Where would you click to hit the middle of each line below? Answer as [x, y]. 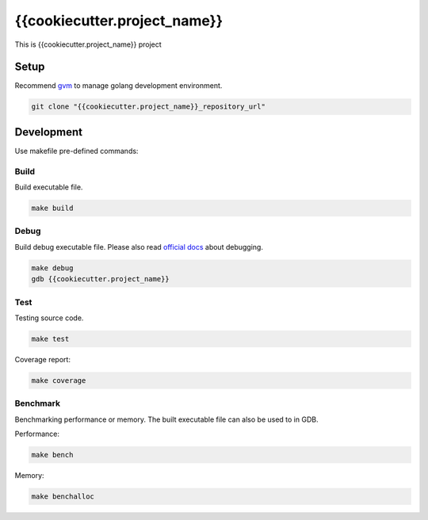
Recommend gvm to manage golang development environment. [118, 86]
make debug [52, 268]
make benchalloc [63, 496]
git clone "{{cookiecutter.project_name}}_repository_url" [148, 107]
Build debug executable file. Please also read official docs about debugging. [139, 247]
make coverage [59, 380]
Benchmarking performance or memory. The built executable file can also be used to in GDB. [166, 419]
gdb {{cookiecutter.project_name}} [100, 279]
